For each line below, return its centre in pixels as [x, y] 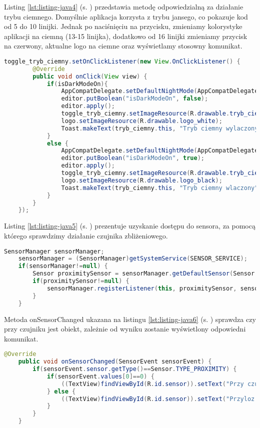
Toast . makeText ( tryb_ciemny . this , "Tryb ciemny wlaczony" [160, 188]
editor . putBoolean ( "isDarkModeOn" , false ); [135, 99]
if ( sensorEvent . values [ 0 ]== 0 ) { [100, 376]
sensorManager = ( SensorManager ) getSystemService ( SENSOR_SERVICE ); [133, 259]
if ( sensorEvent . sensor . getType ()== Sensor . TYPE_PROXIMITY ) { [135, 369]
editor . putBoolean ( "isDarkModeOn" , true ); [133, 158]
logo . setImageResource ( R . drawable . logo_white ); [142, 121]
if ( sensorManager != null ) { [63, 266]
